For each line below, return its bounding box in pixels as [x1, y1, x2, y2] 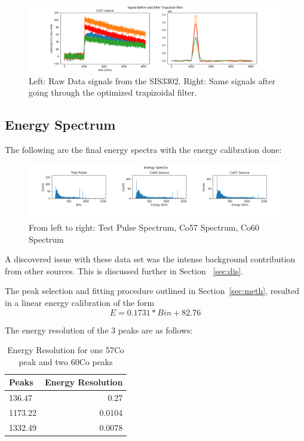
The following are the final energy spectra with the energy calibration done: [5, 143, 282, 156]
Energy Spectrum [5, 115, 116, 134]
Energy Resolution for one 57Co [7, 344, 125, 356]
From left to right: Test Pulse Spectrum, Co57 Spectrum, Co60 [29, 221, 260, 234]
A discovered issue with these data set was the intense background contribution [5, 253, 296, 265]
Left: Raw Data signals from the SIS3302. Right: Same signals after [29, 74, 275, 87]
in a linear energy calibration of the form [5, 296, 155, 308]
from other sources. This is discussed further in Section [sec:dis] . [5, 264, 244, 277]
